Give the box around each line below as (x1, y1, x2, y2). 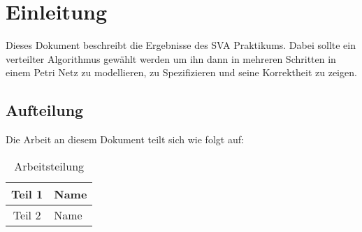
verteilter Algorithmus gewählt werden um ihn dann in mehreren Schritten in (6, 51, 336, 66)
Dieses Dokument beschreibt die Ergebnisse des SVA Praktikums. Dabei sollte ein (6, 38, 356, 52)
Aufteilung (6, 99, 84, 121)
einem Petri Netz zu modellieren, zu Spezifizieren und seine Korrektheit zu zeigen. (6, 65, 357, 80)
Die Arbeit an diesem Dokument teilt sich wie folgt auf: (6, 132, 244, 147)
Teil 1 (11, 185, 43, 202)
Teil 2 (13, 206, 41, 223)
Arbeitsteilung (14, 157, 85, 174)
